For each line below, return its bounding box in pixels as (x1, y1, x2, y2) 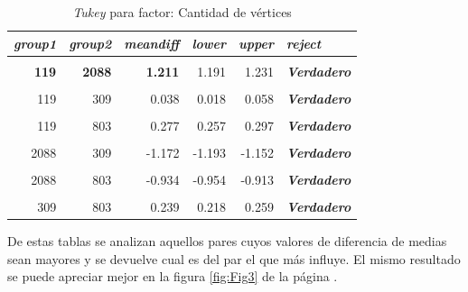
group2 (69, 33, 112, 52)
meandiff (124, 33, 180, 52)
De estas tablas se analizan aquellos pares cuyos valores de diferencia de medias (7, 232, 447, 251)
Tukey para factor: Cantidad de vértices (72, 3, 292, 21)
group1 (14, 33, 57, 52)
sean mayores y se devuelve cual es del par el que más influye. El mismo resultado (7, 249, 461, 268)
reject (285, 33, 322, 52)
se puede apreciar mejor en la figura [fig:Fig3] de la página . (7, 267, 338, 286)
